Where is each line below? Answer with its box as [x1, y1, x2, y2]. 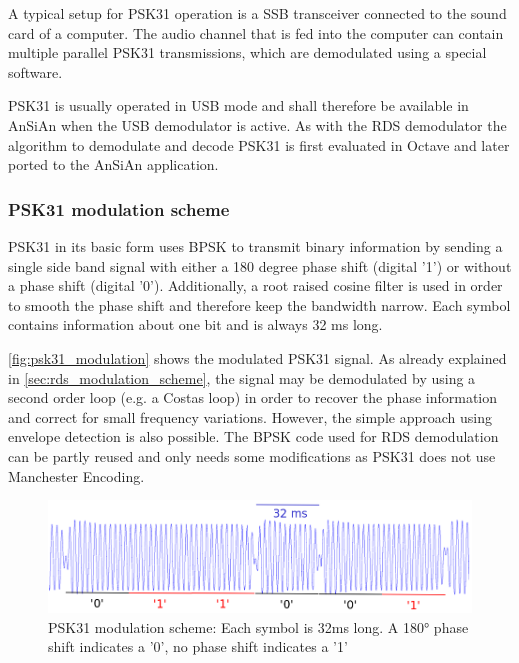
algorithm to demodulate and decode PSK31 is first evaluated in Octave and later [8, 134, 510, 155]
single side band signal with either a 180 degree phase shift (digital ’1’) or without [8, 255, 512, 276]
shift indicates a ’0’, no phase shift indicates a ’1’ [48, 636, 348, 657]
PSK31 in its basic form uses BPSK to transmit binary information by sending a [8, 235, 503, 256]
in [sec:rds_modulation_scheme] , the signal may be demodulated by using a [8, 367, 476, 388]
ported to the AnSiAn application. [8, 154, 219, 175]
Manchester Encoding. [8, 465, 145, 486]
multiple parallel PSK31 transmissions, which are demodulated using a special [8, 42, 487, 63]
